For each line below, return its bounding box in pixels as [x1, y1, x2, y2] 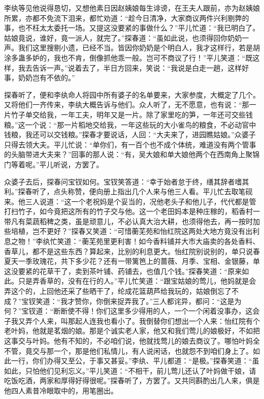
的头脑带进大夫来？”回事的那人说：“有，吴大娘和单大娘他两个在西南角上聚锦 [4, 149, 260, 160]
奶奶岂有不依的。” [18, 72, 75, 83]
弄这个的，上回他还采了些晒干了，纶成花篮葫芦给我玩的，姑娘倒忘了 [4, 286, 232, 296]
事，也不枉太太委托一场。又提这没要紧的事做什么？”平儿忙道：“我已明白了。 [4, 22, 260, 33]
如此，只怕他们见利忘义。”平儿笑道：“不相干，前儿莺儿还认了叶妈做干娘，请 [4, 365, 256, 376]
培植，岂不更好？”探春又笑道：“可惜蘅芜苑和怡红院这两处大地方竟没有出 [11, 226, 253, 236]
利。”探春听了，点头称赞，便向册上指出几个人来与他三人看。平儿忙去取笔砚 [4, 186, 253, 197]
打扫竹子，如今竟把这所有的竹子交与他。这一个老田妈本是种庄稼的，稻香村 [4, 206, 253, 217]
